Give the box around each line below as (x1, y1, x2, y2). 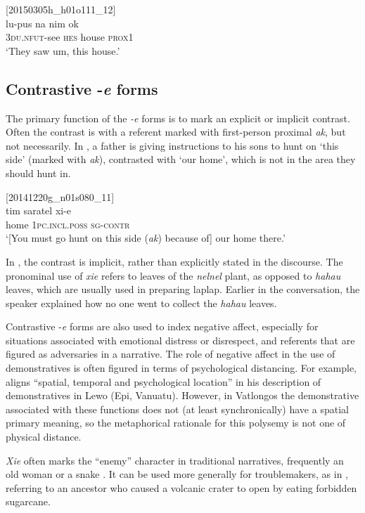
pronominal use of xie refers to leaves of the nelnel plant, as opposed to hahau (6, 268, 341, 283)
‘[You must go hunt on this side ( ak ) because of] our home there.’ (6, 230, 286, 245)
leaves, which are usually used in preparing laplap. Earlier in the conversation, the (6, 282, 360, 297)
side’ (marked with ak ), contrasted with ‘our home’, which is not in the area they (6, 152, 356, 167)
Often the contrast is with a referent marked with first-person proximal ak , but (6, 124, 346, 139)
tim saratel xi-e (6, 203, 72, 218)
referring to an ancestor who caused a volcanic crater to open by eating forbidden (6, 480, 357, 495)
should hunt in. (6, 165, 71, 180)
